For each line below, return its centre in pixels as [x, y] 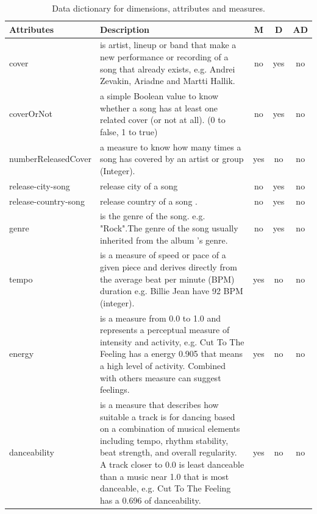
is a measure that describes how [159, 405]
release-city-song [40, 185]
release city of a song [139, 185]
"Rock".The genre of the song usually [169, 228]
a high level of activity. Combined [163, 366]
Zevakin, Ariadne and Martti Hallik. [167, 81]
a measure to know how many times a [170, 146]
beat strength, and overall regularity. [168, 452]
